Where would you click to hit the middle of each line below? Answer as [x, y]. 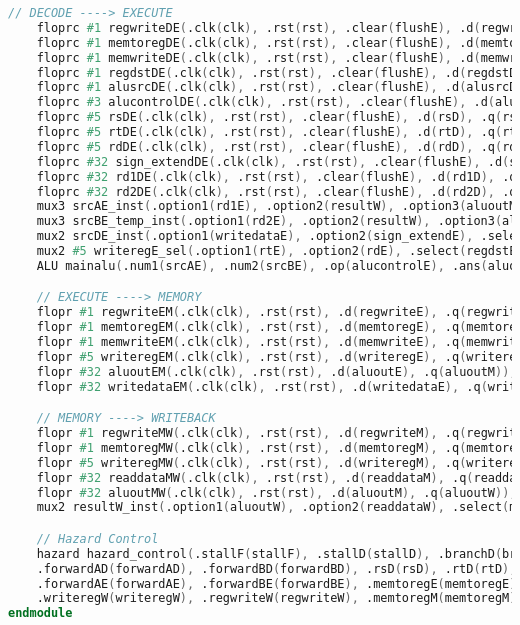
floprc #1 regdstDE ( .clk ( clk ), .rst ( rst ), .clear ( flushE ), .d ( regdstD [276, 72]
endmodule [40, 613]
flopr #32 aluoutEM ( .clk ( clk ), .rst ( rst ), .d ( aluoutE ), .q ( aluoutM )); [276, 371]
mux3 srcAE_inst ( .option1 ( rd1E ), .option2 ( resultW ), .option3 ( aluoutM [276, 206]
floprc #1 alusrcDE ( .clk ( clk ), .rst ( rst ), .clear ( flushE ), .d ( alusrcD [276, 87]
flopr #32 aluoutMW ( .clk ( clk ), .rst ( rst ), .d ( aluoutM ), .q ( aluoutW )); [276, 492]
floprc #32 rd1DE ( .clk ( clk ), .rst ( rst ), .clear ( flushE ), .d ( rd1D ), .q [276, 176]
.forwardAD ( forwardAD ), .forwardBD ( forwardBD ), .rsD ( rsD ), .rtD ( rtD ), [276, 568]
